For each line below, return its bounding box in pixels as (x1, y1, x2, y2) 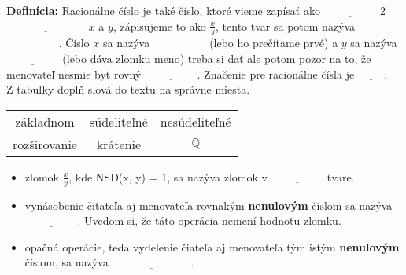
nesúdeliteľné (160, 112, 231, 130)
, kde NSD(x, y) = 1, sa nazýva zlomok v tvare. (68, 168, 355, 185)
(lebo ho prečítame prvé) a (209, 35, 338, 51)
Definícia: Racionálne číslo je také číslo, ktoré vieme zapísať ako (6, 2, 320, 18)
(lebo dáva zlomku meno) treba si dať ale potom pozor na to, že (62, 50, 371, 67)
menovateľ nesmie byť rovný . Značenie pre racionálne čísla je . (6, 65, 388, 82)
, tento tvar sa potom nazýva (216, 17, 356, 34)
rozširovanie (13, 134, 77, 153)
